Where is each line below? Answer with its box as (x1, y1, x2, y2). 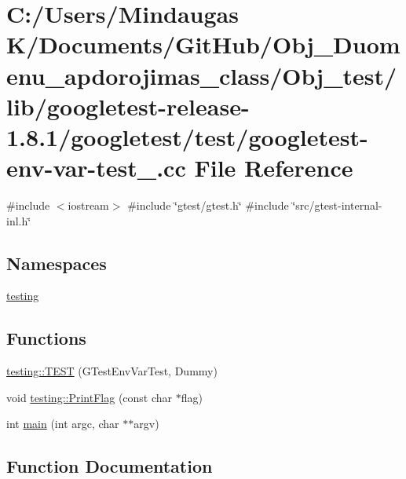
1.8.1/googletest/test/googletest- (6, 120, 368, 152)
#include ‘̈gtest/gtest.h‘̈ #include (127, 197, 289, 214)
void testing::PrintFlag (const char (6, 389, 173, 405)
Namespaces (6, 250, 107, 275)
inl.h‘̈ (6, 212, 31, 229)
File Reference (194, 152, 353, 184)
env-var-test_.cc (6, 152, 186, 184)
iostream (68, 197, 109, 214)
